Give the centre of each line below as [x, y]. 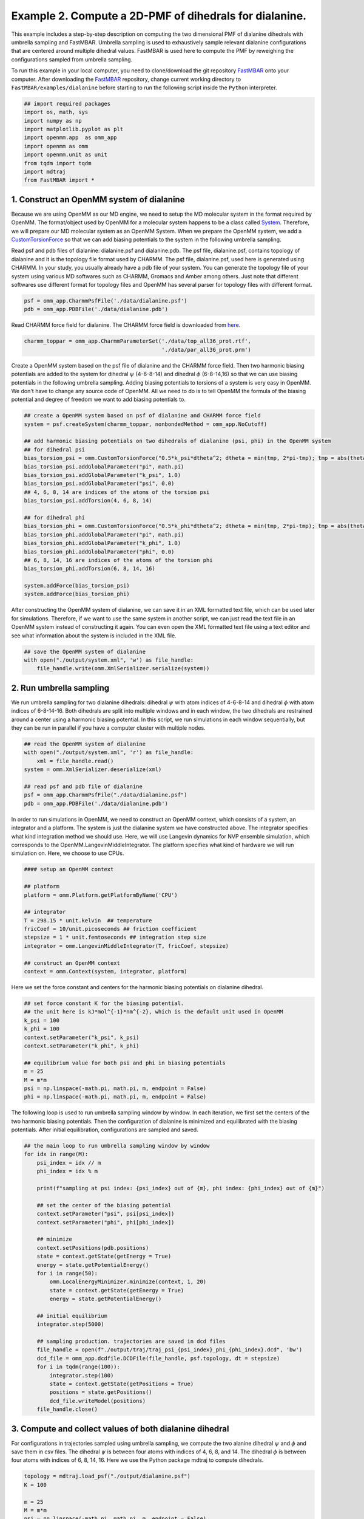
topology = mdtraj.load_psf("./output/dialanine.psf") [107, 1476]
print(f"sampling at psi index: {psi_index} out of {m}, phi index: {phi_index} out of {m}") [180, 1188]
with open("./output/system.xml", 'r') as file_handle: [109, 753]
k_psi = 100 [42, 1020]
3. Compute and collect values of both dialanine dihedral [120, 1429]
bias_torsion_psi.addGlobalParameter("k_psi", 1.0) [103, 475]
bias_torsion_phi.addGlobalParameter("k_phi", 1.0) [103, 543]
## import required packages [67, 104]
